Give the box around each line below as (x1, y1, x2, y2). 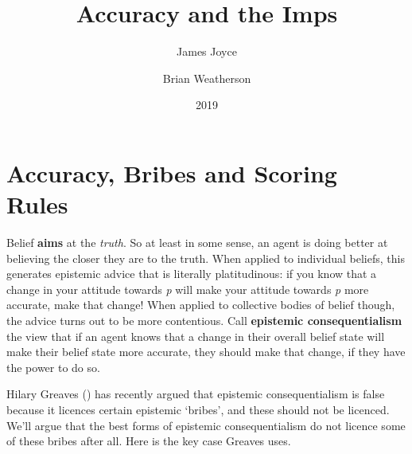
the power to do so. (6, 358, 100, 375)
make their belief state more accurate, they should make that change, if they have (6, 343, 406, 360)
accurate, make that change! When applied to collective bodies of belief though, (6, 296, 395, 313)
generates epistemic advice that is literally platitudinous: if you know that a (6, 265, 377, 282)
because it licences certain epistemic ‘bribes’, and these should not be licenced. (6, 401, 390, 417)
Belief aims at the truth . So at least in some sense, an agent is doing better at (6, 234, 388, 251)
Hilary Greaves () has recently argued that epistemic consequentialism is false (6, 386, 385, 402)
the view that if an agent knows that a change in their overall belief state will (6, 327, 385, 344)
